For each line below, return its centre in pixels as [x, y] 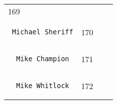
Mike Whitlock [43, 86]
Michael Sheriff [43, 32]
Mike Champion [43, 59]
